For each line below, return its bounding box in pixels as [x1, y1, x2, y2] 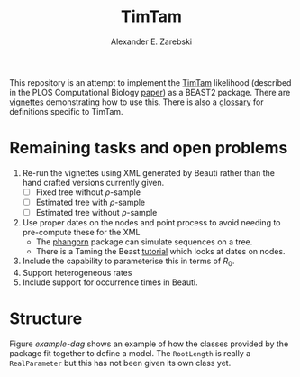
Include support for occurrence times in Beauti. [22, 277, 198, 288]
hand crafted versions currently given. [22, 177, 165, 188]
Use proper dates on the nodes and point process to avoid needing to [22, 217, 281, 228]
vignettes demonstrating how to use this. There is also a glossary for [9, 97, 264, 107]
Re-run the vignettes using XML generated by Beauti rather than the [22, 167, 275, 178]
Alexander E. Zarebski [111, 36, 192, 47]
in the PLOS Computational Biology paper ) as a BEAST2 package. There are [9, 87, 291, 97]
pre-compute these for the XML [22, 227, 141, 238]
